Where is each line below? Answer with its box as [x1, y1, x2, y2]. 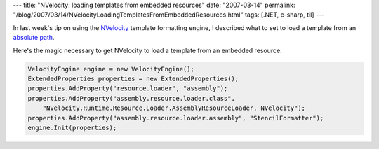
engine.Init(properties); [27, 123, 117, 132]
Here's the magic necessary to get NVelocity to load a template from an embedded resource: [13, 46, 282, 55]
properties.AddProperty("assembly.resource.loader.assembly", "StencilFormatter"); [27, 114, 324, 122]
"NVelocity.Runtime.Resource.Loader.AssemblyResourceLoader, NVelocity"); [42, 104, 305, 112]
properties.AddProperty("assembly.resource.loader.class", [27, 94, 235, 102]
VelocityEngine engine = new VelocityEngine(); [27, 65, 194, 73]
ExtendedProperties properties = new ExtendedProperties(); [27, 74, 239, 83]
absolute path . [13, 34, 55, 42]
